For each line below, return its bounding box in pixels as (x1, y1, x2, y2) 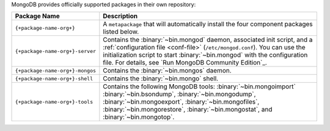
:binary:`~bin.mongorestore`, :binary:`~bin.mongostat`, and (103, 105, 273, 114)
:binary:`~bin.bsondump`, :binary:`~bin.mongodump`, (103, 90, 256, 99)
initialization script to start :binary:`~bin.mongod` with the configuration (103, 51, 308, 59)
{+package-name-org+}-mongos (15, 67, 97, 74)
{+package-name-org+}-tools (15, 98, 94, 105)
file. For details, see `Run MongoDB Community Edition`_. (103, 58, 267, 67)
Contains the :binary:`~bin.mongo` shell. (103, 74, 219, 83)
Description (103, 12, 137, 21)
